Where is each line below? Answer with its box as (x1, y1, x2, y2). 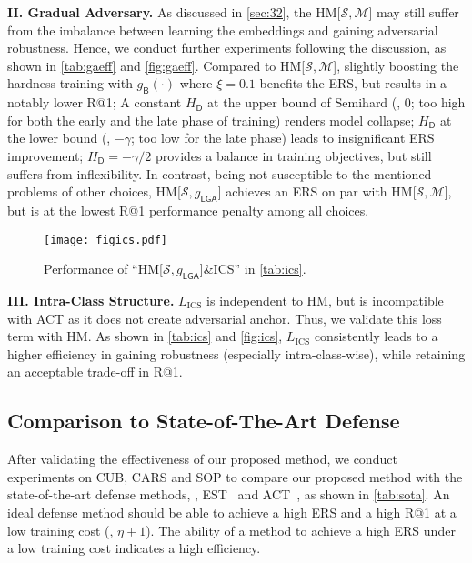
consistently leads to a (314, 327, 438, 346)
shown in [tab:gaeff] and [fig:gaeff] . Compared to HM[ (7, 55, 306, 75)
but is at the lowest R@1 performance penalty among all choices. (7, 200, 369, 219)
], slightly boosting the (333, 55, 459, 75)
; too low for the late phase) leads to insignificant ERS (131, 128, 435, 147)
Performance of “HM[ (44, 259, 163, 278)
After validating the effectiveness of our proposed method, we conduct (7, 449, 397, 468)
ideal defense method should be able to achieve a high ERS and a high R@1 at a (7, 502, 457, 521)
